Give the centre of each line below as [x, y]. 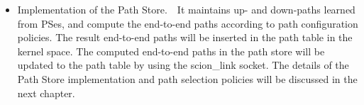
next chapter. [46, 93]
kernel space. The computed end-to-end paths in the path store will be [171, 51]
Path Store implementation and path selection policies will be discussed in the [187, 78]
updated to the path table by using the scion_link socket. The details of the [183, 65]
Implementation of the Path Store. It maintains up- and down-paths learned [186, 9]
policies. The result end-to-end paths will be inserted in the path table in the [185, 37]
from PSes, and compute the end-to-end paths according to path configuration [188, 23]
